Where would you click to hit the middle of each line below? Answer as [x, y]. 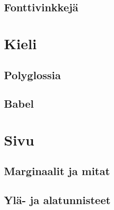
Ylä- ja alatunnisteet [57, 200]
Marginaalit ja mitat [57, 171]
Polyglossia [32, 75]
